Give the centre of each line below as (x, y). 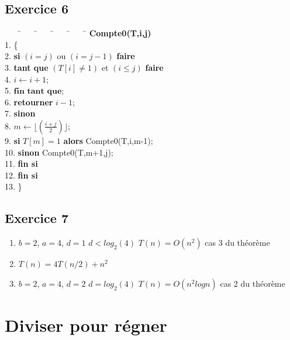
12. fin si (21, 175)
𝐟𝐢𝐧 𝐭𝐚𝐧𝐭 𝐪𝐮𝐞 (38, 92)
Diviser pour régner (86, 324)
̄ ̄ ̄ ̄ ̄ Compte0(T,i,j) (84, 33)
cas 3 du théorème (237, 243)
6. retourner (29, 102)
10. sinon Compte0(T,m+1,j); (59, 152)
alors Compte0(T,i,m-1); (108, 140)
